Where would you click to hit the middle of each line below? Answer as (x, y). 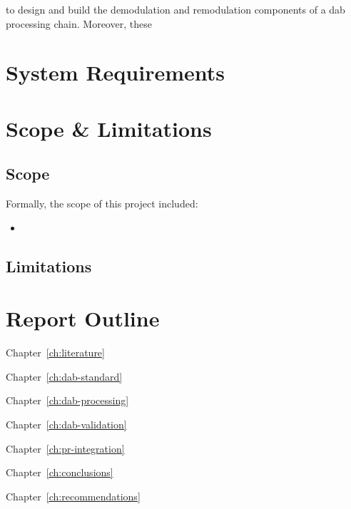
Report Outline (83, 318)
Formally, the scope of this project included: (102, 204)
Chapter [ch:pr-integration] (65, 448)
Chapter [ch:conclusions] (60, 472)
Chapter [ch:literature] (55, 353)
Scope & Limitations (109, 128)
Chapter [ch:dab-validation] (66, 425)
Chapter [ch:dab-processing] (67, 400)
